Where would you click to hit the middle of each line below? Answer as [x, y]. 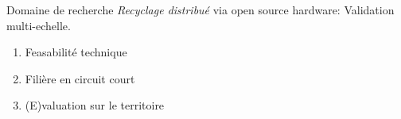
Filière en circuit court [80, 78]
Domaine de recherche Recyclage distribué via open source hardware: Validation [200, 10]
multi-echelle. [39, 25]
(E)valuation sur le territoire [95, 105]
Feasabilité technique [76, 52]
